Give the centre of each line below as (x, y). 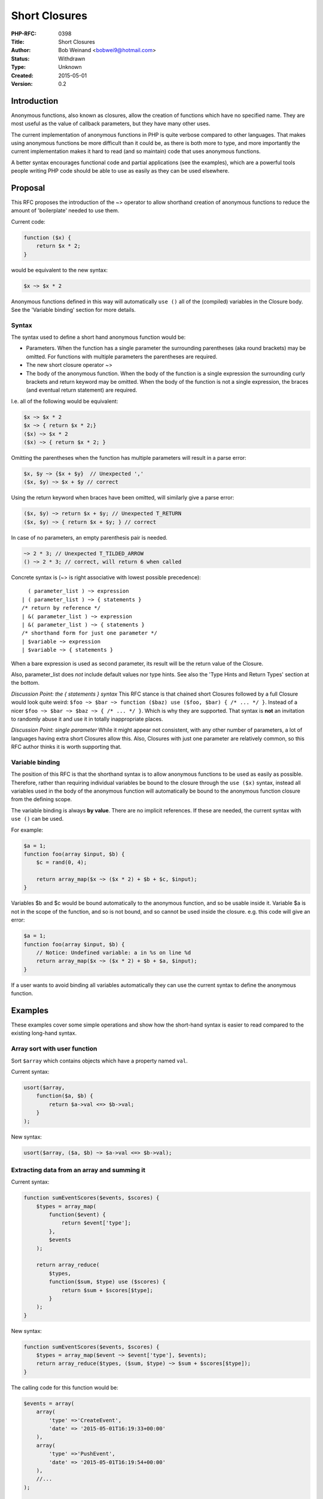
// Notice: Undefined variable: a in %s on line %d (114, 953)
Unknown (70, 67)
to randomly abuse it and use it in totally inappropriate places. (87, 719)
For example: (27, 830)
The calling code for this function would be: (65, 1387)
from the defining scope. (42, 799)
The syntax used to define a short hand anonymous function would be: (98, 337)
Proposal (28, 188)
